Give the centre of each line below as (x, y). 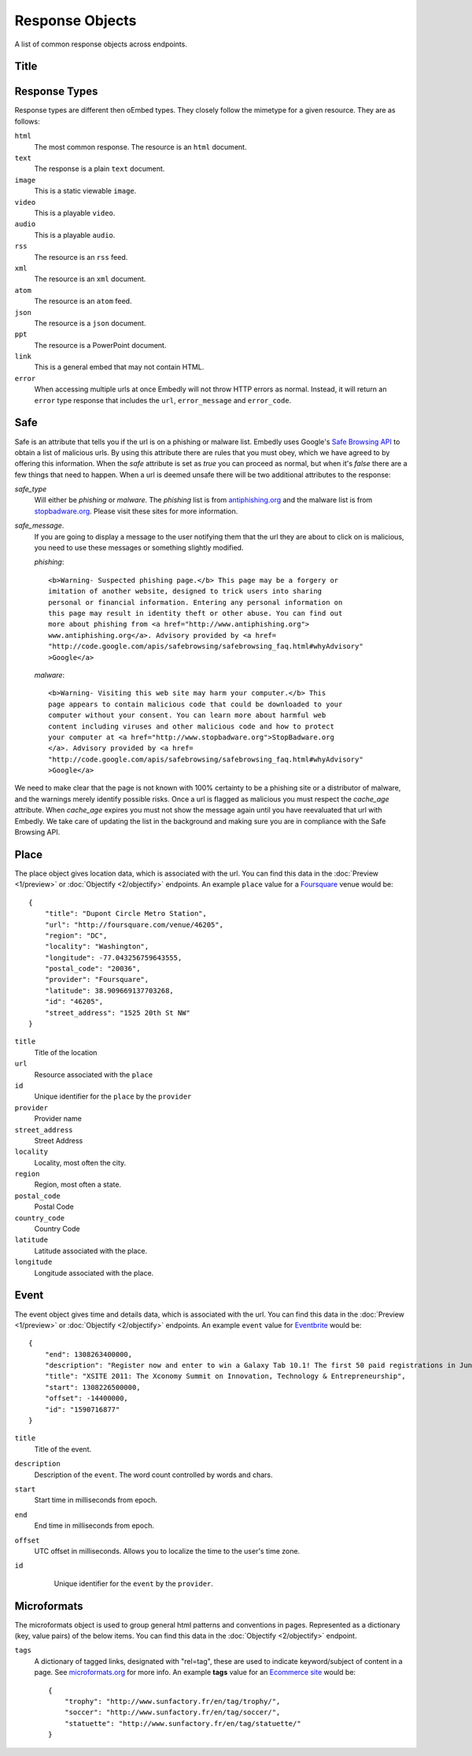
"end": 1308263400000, (88, 1354)
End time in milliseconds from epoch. (94, 1526)
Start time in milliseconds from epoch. (96, 1500)
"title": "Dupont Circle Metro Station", (126, 914)
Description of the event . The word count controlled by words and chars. (153, 1474)
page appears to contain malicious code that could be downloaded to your (195, 704)
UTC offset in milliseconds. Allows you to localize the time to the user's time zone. (167, 1550)
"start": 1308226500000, (92, 1387)
